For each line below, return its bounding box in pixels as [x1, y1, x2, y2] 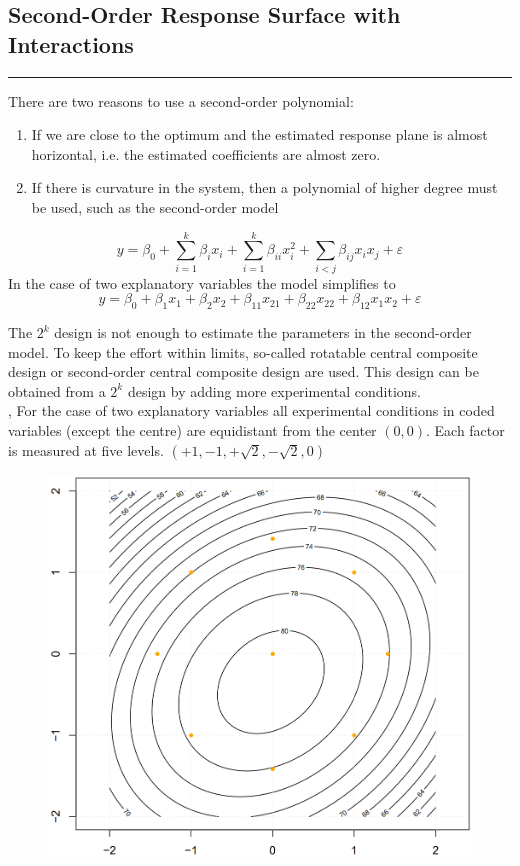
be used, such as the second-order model [31, 196, 279, 217]
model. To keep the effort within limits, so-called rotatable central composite [8, 341, 478, 362]
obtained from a [8, 380, 106, 401]
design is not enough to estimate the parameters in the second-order [54, 322, 472, 343]
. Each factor [425, 420, 505, 441]
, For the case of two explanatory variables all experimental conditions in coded [8, 400, 495, 421]
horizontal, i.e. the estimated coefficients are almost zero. [31, 143, 381, 164]
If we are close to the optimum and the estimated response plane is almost [31, 124, 488, 145]
